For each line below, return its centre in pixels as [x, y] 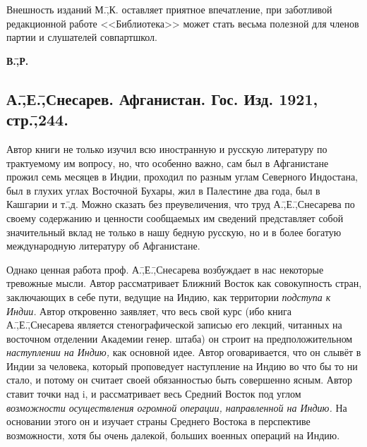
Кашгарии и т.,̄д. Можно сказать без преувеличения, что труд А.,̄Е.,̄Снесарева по [181, 204]
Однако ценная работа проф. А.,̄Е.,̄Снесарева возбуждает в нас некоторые [165, 269]
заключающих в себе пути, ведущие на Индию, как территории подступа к [169, 296]
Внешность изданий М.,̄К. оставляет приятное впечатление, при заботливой [169, 9]
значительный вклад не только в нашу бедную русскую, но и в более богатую [174, 232]
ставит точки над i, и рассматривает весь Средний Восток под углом [154, 394]
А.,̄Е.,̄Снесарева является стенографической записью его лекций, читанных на [174, 325]
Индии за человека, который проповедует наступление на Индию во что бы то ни [182, 366]
